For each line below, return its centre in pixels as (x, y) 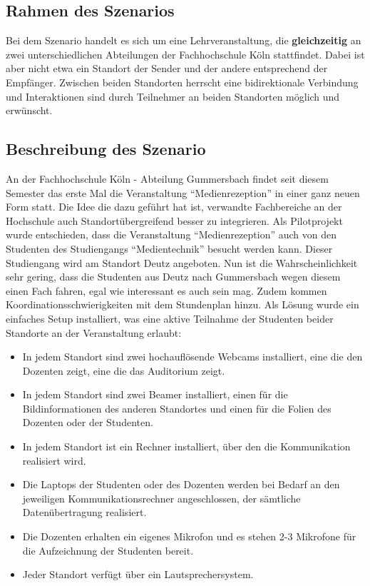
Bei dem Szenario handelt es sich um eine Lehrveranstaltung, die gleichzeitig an (184, 40)
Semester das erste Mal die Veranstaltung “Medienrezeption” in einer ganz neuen (183, 192)
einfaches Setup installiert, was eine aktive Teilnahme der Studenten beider (170, 318)
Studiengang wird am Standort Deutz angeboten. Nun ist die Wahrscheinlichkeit (182, 262)
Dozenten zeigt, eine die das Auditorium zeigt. (124, 370)
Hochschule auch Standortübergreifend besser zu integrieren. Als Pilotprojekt (174, 220)
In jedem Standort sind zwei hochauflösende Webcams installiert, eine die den (192, 357)
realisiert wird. (54, 460)
